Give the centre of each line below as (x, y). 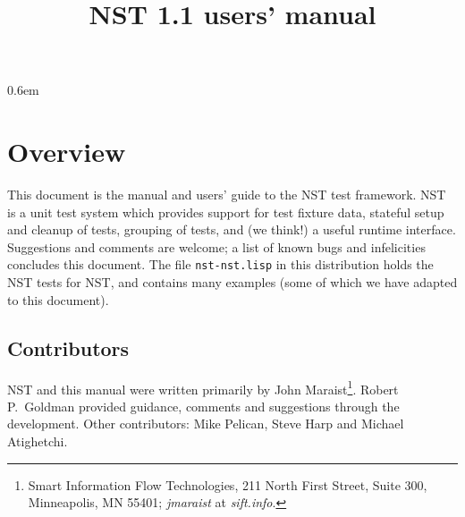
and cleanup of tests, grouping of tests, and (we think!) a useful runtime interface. (232, 229)
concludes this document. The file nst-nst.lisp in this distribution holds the (220, 264)
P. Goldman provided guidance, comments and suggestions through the (203, 406)
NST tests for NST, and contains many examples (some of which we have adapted (232, 282)
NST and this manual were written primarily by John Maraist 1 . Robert (203, 387)
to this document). (58, 299)
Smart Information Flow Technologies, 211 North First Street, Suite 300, (228, 484)
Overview (67, 152)
